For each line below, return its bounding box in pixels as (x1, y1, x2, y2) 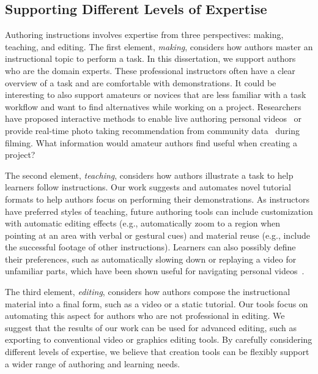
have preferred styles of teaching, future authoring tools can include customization (5, 204, 313, 217)
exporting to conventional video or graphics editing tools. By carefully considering (5, 333, 312, 346)
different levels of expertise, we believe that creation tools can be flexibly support (5, 345, 309, 358)
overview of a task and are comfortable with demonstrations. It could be (5, 76, 276, 89)
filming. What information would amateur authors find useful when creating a (5, 136, 297, 149)
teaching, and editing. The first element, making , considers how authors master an (5, 40, 313, 53)
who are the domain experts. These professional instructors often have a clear (5, 64, 295, 77)
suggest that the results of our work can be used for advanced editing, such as (5, 321, 297, 334)
